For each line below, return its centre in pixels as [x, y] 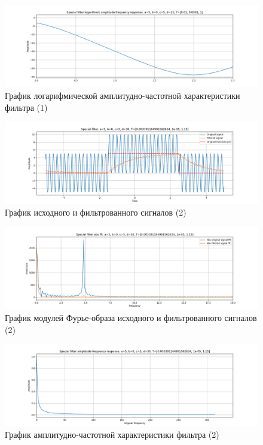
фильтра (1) [26, 107]
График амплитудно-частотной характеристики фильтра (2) [112, 435]
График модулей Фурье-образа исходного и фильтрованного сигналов [131, 317]
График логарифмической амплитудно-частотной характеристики [123, 96]
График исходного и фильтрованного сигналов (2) [96, 212]
